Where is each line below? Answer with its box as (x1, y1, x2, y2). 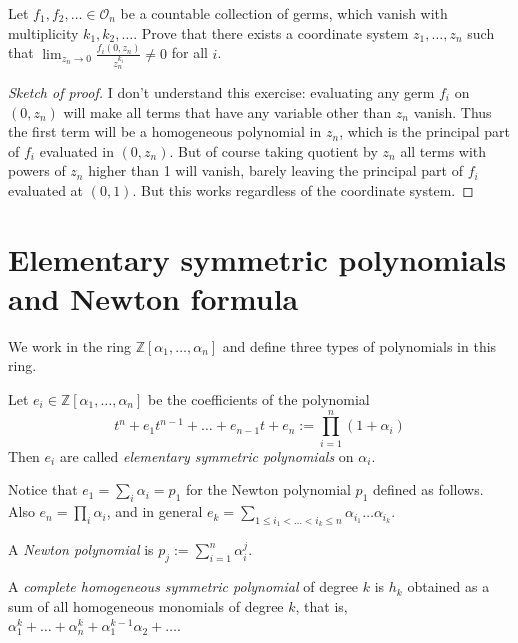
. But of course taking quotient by (169, 140, 378, 161)
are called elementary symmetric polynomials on (59, 445, 354, 466)
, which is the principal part (339, 121, 511, 142)
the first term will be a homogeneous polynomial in (8, 121, 322, 142)
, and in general (106, 501, 203, 522)
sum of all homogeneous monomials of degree (8, 595, 284, 616)
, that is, (295, 595, 348, 616)
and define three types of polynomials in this (222, 335, 497, 356)
